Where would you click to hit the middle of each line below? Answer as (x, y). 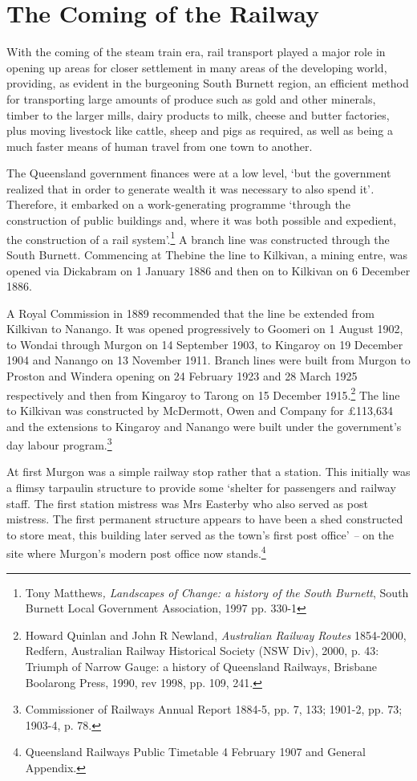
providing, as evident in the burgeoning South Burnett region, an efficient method (208, 83)
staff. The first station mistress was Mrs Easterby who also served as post (187, 503)
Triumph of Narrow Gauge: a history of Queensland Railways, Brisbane (201, 666)
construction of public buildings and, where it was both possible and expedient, (202, 220)
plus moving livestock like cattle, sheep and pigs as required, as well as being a (200, 130)
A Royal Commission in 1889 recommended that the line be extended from (190, 313)
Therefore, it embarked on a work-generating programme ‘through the (178, 204)
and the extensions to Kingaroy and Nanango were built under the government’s (204, 426)
